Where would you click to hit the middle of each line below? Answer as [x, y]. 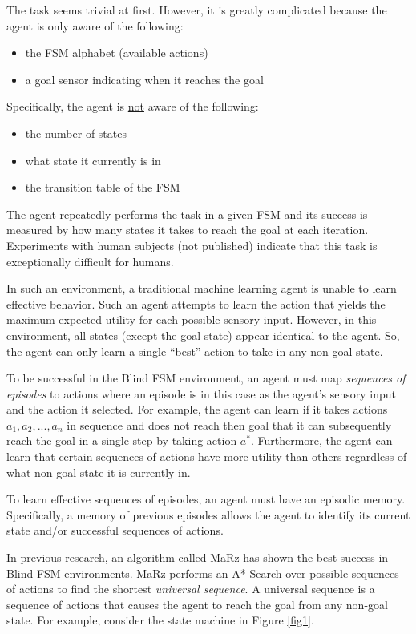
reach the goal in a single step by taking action [122, 440]
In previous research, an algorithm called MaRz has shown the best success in [198, 557]
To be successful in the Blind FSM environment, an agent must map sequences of [206, 378]
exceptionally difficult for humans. [90, 261]
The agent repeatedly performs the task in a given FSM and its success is [187, 214]
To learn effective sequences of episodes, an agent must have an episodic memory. [206, 499]
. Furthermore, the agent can [321, 440]
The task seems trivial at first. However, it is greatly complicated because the [197, 10]
